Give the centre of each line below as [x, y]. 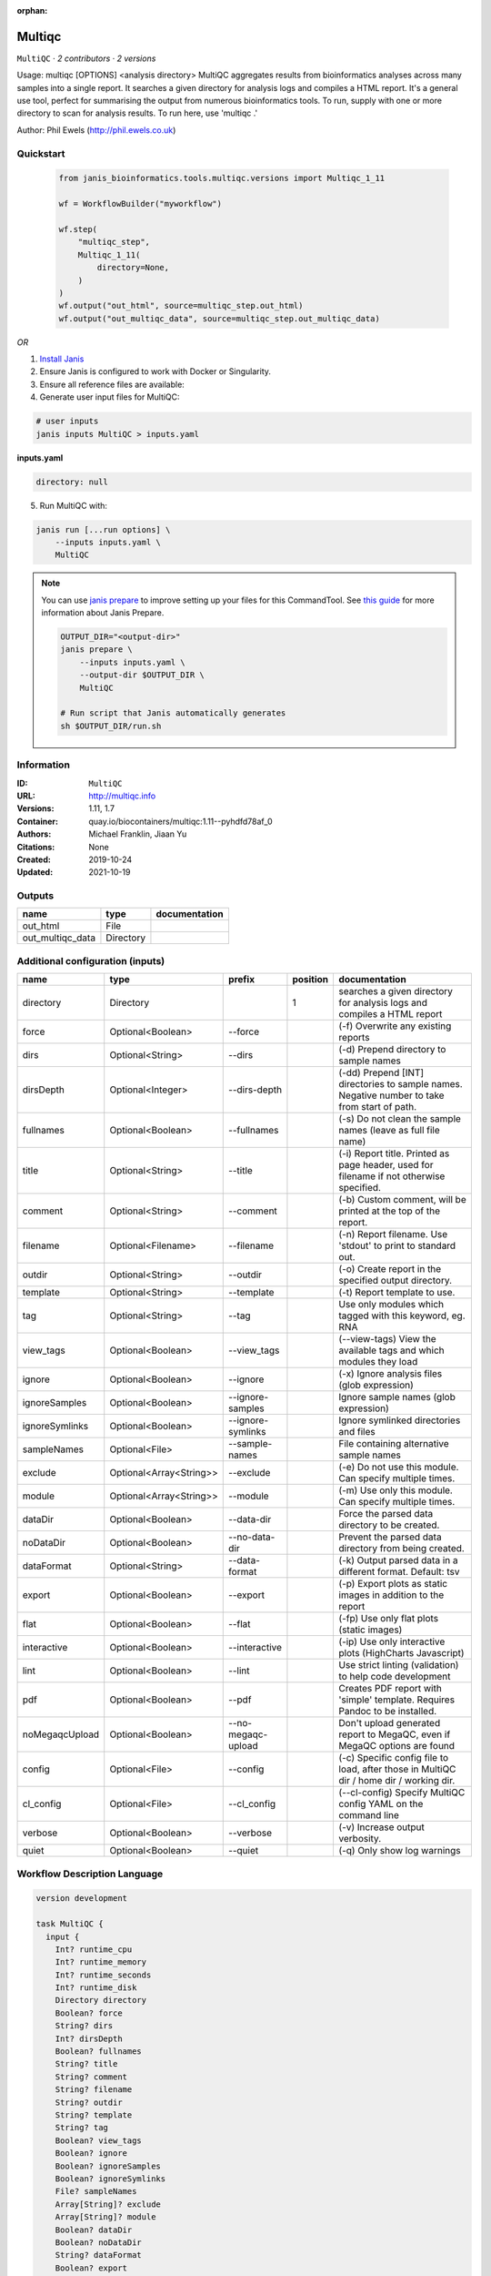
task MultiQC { [70, 1924]
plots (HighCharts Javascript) [401, 1653]
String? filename [94, 2090]
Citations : [36, 847]
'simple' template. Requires [396, 1700]
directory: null [72, 482]
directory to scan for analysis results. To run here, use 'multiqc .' [137, 113]
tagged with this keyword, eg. [402, 1316]
